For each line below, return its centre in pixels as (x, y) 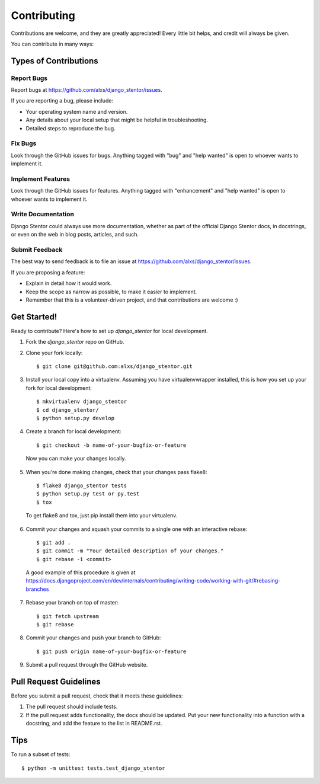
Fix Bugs (24, 143)
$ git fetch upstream (68, 616)
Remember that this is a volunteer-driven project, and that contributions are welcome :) (132, 300)
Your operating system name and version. (77, 111)
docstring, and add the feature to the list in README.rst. (94, 724)
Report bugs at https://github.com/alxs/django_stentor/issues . (87, 90)
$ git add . (54, 543)
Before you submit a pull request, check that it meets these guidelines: (97, 696)
